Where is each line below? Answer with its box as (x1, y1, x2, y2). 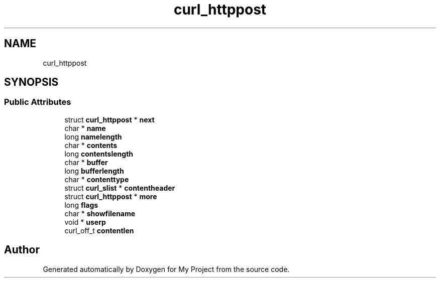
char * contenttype (64, 175, 129, 184)
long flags (64, 200, 98, 209)
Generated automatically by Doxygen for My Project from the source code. (43, 264, 290, 273)
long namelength (64, 132, 122, 141)
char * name (64, 123, 106, 132)
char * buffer (64, 158, 108, 167)
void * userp (64, 217, 106, 226)
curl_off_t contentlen (64, 226, 134, 235)
